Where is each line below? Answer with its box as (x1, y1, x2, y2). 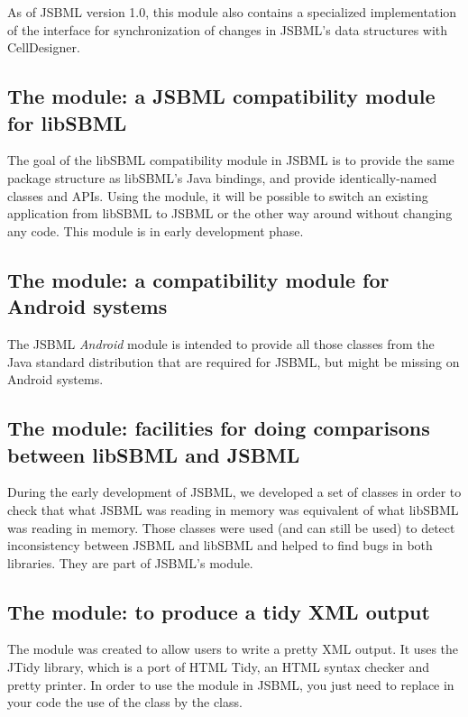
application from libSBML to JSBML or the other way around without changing (7, 204, 453, 223)
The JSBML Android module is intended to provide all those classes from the (7, 334, 435, 353)
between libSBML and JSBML (7, 440, 300, 468)
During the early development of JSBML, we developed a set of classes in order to (7, 483, 462, 501)
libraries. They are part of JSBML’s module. (7, 553, 253, 572)
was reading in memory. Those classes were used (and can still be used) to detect (7, 518, 455, 537)
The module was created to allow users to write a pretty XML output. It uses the (7, 639, 459, 658)
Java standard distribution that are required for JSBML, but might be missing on (7, 352, 460, 371)
